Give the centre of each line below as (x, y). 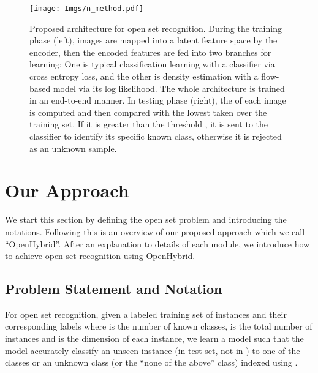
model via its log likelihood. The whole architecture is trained (169, 88)
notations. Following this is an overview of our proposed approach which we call (155, 231)
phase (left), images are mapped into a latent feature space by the (153, 40)
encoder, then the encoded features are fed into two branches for (150, 52)
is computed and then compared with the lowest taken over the (148, 112)
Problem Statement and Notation (114, 289)
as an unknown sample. (73, 148)
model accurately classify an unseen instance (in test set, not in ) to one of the (153, 350)
